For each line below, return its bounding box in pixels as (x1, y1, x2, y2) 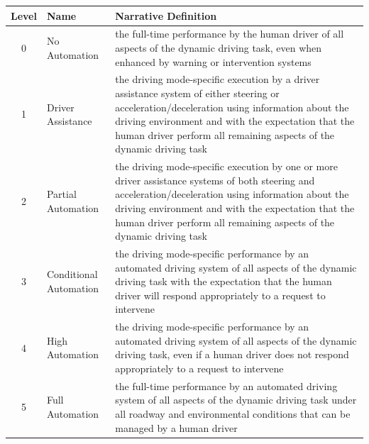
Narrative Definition (115, 8, 217, 23)
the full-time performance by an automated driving (115, 378, 338, 393)
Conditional (46, 267, 98, 282)
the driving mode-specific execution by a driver (115, 72, 320, 87)
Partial (46, 187, 77, 201)
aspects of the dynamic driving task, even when (115, 40, 322, 55)
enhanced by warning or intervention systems (115, 54, 312, 69)
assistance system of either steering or (115, 85, 280, 100)
